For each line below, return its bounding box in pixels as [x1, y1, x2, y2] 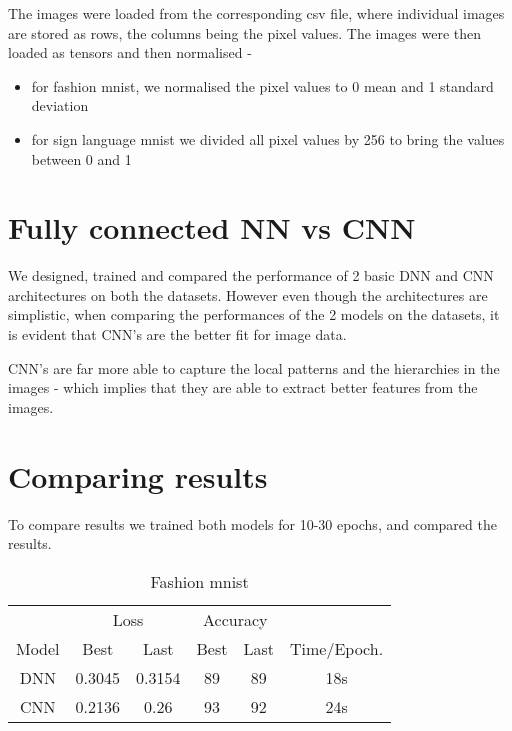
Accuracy [202, 607, 268, 631]
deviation [31, 95, 89, 116]
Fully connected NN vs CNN [8, 207, 416, 248]
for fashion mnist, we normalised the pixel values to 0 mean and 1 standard [31, 75, 494, 96]
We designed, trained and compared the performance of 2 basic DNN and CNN [8, 265, 494, 286]
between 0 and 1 [31, 148, 132, 169]
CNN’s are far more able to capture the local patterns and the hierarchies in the [8, 357, 500, 378]
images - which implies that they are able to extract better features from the [8, 377, 478, 398]
